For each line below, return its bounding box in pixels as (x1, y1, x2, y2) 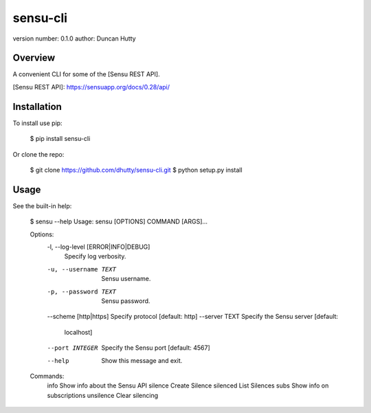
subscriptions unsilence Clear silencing (47, 391, 159, 399)
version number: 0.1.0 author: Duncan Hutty (12, 34, 137, 43)
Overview (12, 52, 56, 64)
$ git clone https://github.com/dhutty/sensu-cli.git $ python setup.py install (30, 166, 243, 174)
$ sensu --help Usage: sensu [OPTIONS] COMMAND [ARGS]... (30, 217, 208, 226)
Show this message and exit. (101, 356, 183, 364)
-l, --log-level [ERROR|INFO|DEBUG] (47, 243, 150, 251)
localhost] (64, 328, 93, 336)
